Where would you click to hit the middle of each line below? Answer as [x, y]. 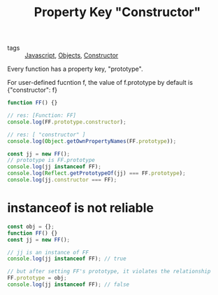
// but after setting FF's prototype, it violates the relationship [109, 272]
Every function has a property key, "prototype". [75, 69]
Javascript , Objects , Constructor [72, 55]
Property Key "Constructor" [117, 12]
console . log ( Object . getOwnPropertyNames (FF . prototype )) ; [92, 141]
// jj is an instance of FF [48, 252]
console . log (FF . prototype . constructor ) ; [67, 122]
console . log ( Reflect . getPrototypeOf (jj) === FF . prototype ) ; [97, 173]
